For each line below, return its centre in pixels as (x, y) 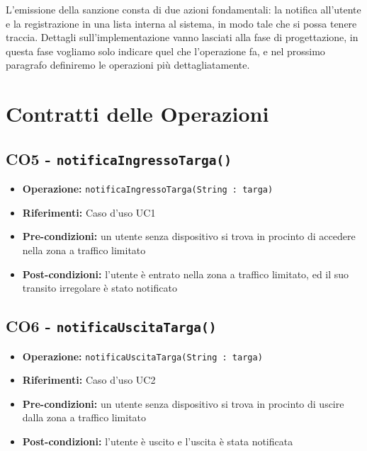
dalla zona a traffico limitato (84, 417)
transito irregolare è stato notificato (100, 288)
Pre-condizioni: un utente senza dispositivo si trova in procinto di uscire (183, 403)
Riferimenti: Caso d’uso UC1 (89, 212)
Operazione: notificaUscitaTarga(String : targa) (142, 356)
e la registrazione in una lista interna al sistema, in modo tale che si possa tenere (181, 23)
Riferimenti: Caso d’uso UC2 (89, 380)
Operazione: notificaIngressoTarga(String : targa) (148, 189)
